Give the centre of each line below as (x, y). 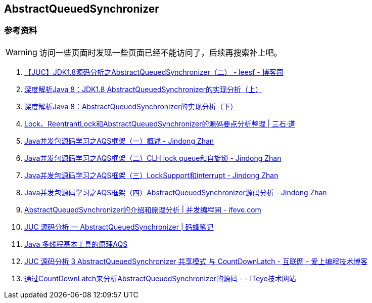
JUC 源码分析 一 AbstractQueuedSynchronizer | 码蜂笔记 (119, 227)
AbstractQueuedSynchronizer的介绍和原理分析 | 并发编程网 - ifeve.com (143, 209)
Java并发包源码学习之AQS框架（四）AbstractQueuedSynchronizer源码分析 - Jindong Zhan (176, 192)
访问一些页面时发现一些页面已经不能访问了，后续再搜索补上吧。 (160, 52)
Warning (21, 52)
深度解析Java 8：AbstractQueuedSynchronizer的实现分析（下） (131, 106)
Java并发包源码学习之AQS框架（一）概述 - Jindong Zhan (119, 141)
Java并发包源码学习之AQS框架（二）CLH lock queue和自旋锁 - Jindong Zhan (153, 158)
